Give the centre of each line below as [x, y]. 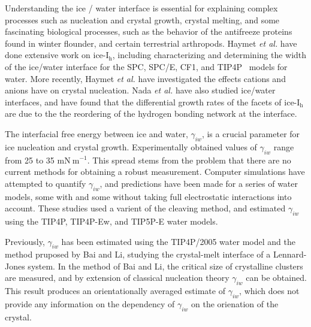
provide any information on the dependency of [90, 304]
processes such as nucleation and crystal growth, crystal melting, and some [142, 19]
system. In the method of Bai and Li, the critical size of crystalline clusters [165, 266]
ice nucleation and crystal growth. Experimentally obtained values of [131, 146]
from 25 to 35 [30, 160]
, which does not [269, 291]
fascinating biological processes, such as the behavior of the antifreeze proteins [149, 31]
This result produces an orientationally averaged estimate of [115, 291]
